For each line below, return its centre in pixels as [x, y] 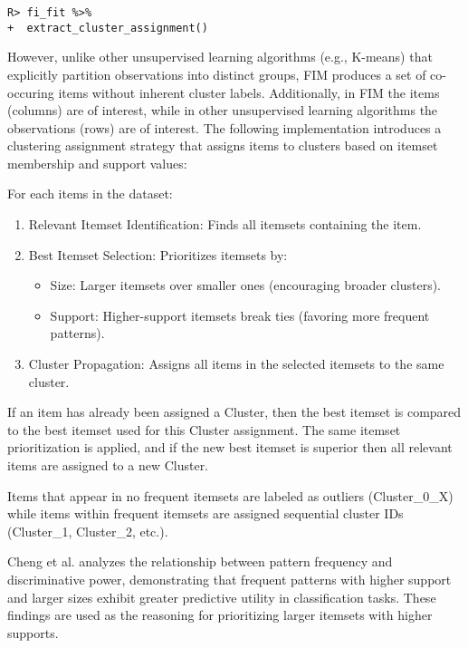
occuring [31, 92]
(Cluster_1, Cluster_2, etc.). [88, 531]
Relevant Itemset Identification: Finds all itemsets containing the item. [225, 224]
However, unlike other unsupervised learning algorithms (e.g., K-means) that [220, 57]
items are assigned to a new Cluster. [108, 465]
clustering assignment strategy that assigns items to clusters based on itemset [223, 145]
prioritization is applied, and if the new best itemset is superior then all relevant [230, 447]
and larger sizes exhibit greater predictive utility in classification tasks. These [222, 597]
